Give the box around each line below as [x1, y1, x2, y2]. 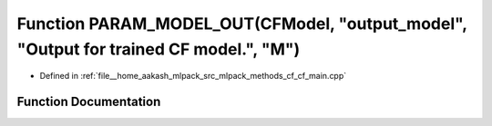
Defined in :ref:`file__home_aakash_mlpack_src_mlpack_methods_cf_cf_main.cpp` [39, 71, 347, 82]
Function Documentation [16, 94, 161, 110]
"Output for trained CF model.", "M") [16, 39, 301, 59]
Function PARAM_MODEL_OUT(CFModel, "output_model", [16, 14, 467, 34]
